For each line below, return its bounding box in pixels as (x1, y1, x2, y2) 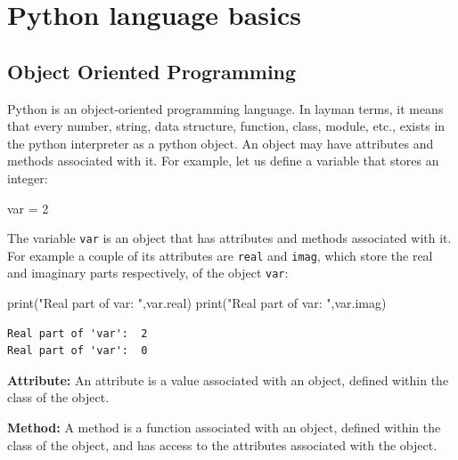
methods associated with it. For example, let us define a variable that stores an (7, 151, 439, 170)
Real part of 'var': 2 (7, 327, 148, 340)
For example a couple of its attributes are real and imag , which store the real (7, 246, 433, 264)
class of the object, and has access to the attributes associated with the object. (7, 435, 438, 454)
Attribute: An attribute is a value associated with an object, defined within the (7, 370, 449, 389)
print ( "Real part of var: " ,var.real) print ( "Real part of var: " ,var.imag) (7, 294, 387, 312)
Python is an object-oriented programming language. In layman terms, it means (7, 99, 444, 117)
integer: (7, 168, 48, 187)
